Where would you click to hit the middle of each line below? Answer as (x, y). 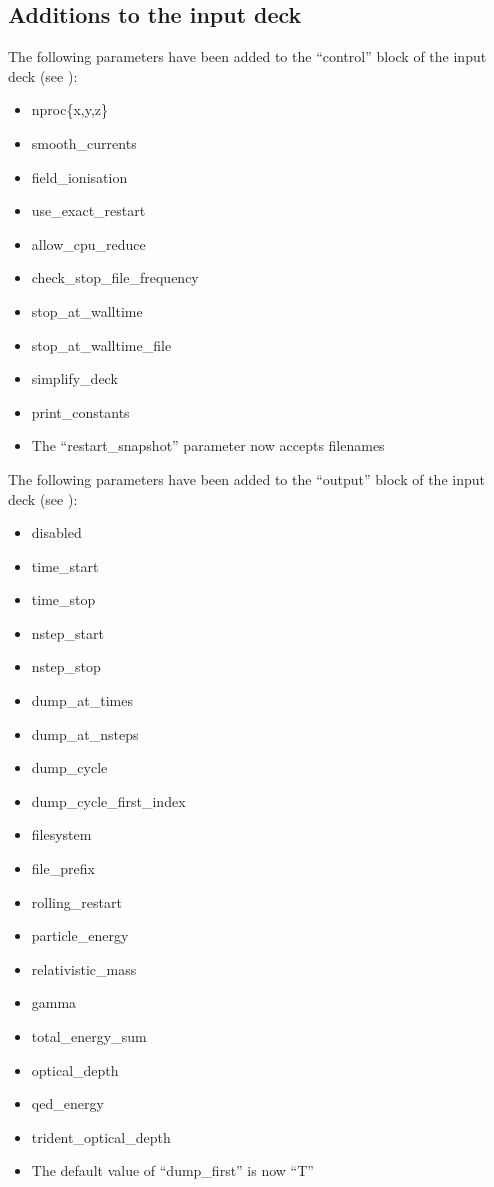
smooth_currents (84, 142)
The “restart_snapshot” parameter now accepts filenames (208, 445)
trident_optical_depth (101, 1136)
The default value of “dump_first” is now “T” (172, 1170)
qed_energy (67, 1103)
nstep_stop (66, 666)
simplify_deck (74, 378)
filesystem (61, 834)
